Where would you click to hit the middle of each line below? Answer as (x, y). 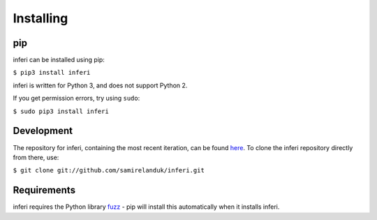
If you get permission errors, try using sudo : (76, 98)
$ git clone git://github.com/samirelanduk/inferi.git (109, 170)
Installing (40, 18)
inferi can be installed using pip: (59, 60)
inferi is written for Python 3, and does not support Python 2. (100, 85)
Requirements (44, 190)
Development (43, 131)
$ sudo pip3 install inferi (61, 111)
